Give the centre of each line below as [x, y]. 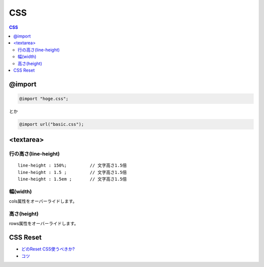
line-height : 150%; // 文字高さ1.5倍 [72, 165]
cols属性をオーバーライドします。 [43, 201]
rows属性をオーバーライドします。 [44, 224]
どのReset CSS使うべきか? [48, 249]
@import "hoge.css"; [44, 98]
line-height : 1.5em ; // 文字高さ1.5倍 [72, 179]
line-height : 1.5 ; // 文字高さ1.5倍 [72, 172]
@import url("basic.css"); [52, 124]
